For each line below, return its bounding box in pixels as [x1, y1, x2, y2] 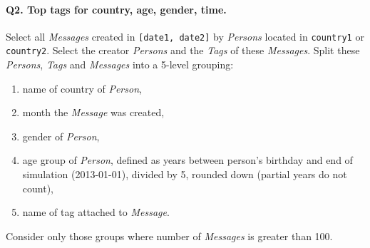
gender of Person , [22, 128, 100, 143]
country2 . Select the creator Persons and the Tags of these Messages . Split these [6, 43, 360, 58]
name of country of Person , [22, 81, 142, 95]
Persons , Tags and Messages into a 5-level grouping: [6, 57, 234, 72]
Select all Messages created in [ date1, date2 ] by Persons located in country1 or [6, 29, 364, 43]
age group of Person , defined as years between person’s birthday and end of [22, 153, 353, 167]
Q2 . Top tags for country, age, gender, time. [6, 1, 227, 16]
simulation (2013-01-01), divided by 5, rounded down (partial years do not [22, 167, 347, 182]
